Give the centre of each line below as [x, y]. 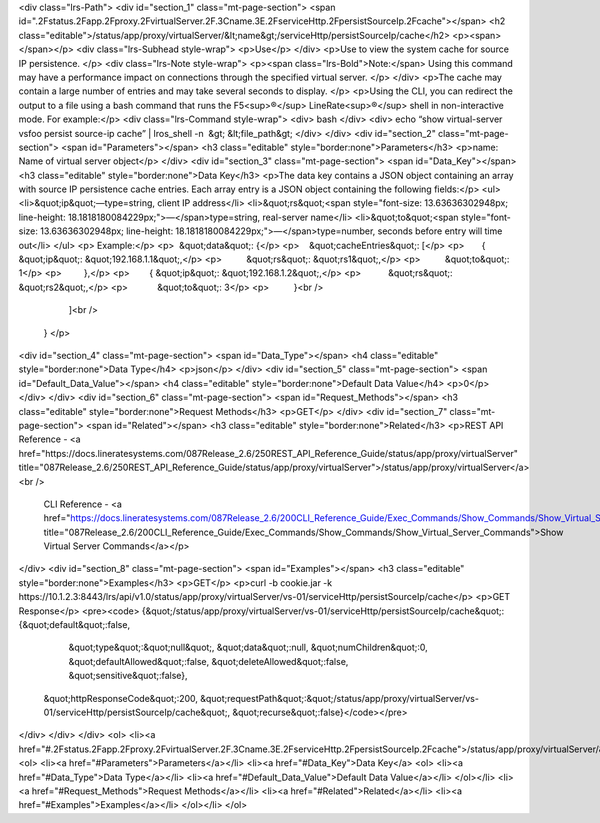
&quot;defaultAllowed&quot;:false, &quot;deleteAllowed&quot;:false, [208, 661]
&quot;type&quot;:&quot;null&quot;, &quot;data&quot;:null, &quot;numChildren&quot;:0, [248, 647]
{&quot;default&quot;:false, [74, 625]
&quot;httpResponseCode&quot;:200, [121, 698]
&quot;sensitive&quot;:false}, [128, 676]
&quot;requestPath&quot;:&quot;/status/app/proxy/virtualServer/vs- [340, 698]
